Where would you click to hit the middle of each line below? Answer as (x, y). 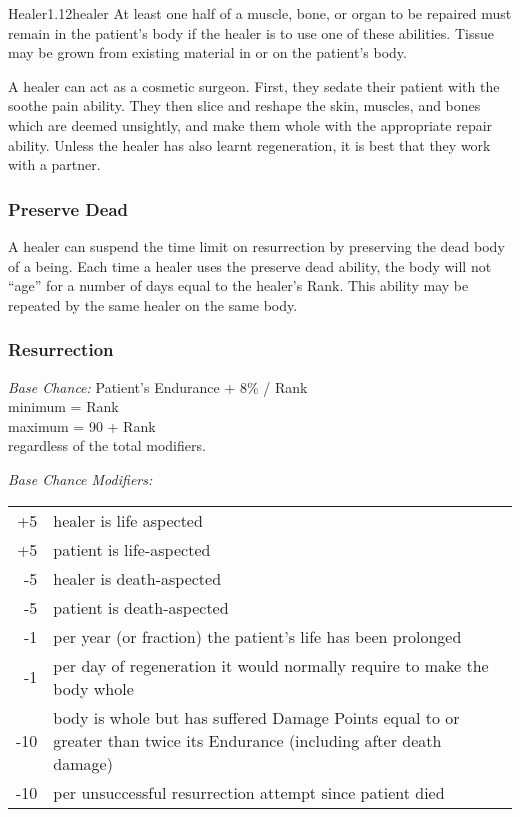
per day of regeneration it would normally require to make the (271, 665)
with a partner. (54, 164)
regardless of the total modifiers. (107, 445)
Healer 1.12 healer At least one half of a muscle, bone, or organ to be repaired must (260, 13)
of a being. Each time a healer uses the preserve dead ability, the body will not (250, 265)
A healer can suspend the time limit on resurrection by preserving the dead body (256, 245)
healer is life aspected (128, 520)
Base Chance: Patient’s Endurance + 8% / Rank (158, 386)
